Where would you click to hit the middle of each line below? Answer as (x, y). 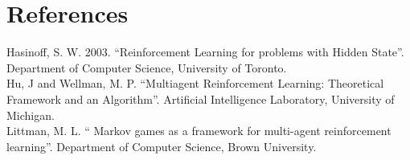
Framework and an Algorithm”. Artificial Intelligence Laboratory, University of (201, 98)
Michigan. (31, 115)
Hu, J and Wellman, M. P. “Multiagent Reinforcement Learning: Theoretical (195, 83)
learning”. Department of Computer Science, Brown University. (162, 146)
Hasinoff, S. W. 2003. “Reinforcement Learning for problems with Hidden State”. (205, 52)
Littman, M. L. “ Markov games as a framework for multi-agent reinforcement (199, 131)
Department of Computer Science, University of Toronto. (147, 67)
